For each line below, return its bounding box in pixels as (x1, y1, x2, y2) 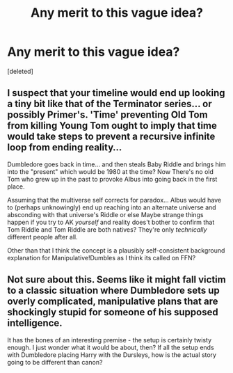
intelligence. (7, 317, 63, 329)
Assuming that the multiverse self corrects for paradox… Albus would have (7, 196, 222, 204)
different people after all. (7, 232, 78, 241)
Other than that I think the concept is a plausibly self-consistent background (7, 246, 225, 255)
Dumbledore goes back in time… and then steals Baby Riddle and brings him (7, 160, 226, 168)
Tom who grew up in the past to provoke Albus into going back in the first (7, 175, 218, 183)
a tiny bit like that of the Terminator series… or (7, 98, 212, 110)
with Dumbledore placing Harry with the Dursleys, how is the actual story (7, 350, 217, 359)
